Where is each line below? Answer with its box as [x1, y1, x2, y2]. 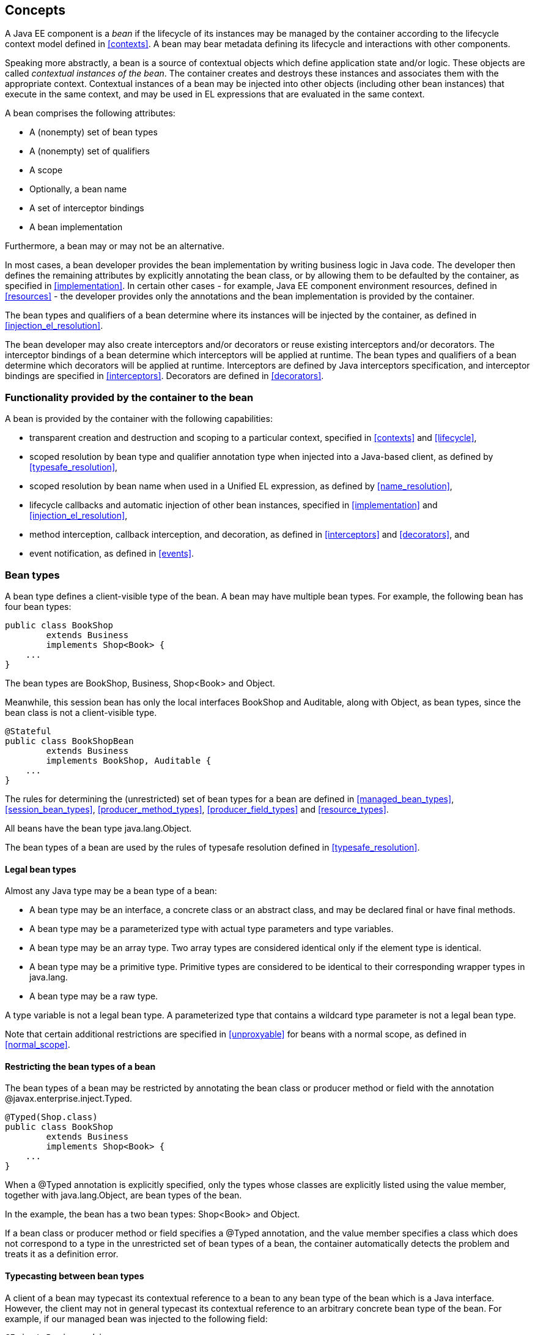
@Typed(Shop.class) [5, 1112, 98, 1123]
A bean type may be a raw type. [29, 991, 158, 1002]
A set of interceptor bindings [29, 203, 144, 214]
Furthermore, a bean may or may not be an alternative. [5, 241, 225, 252]
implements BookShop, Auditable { [46, 755, 212, 765]
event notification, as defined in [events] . [29, 548, 194, 559]
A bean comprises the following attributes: [5, 108, 175, 119]
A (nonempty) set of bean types [29, 127, 158, 138]
